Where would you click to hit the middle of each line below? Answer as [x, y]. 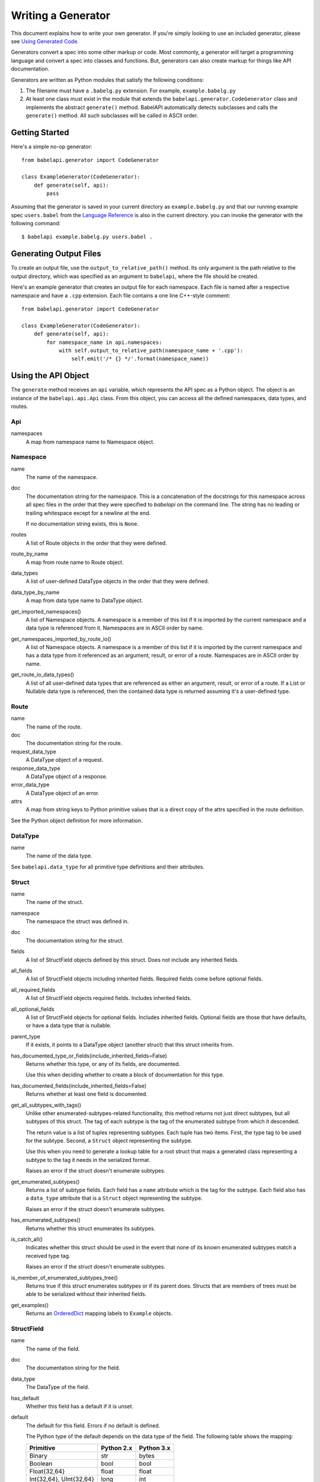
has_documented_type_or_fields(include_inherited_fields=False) [89, 1056]
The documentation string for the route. [74, 743]
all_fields [22, 971]
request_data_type [33, 751]
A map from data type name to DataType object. [84, 601]
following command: [36, 223]
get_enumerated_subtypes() [45, 1181]
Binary [38, 1455]
